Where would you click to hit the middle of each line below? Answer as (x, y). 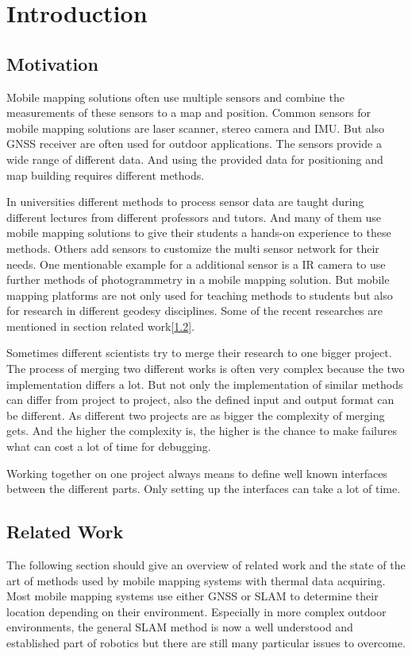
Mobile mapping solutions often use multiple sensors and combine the (175, 97)
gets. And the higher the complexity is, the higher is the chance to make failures (202, 431)
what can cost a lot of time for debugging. (109, 446)
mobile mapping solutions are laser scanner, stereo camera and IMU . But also (196, 128)
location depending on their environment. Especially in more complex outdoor (196, 611)
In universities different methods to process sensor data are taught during (185, 202)
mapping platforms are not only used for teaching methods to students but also (200, 295)
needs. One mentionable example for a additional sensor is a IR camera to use (196, 264)
